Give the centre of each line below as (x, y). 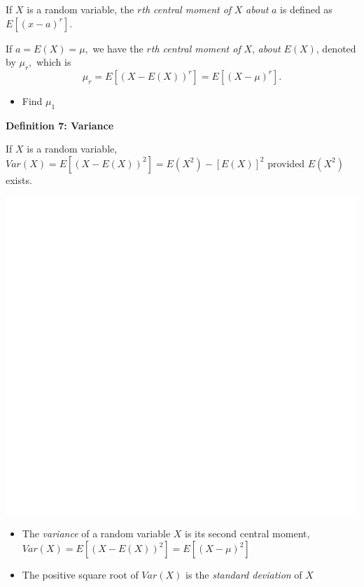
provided (286, 163)
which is (54, 62)
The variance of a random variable (96, 533)
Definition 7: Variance (60, 125)
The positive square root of (80, 575)
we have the (118, 48)
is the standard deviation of (244, 575)
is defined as (306, 9)
